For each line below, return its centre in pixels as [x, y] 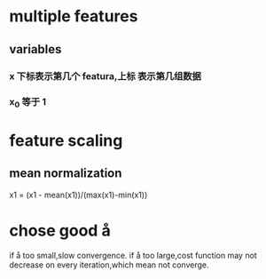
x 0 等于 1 [28, 103]
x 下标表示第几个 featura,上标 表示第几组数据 [105, 76]
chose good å [60, 231]
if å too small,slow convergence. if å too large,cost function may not [133, 255]
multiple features [74, 16]
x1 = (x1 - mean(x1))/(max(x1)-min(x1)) [78, 195]
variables [35, 49]
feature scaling [66, 140]
